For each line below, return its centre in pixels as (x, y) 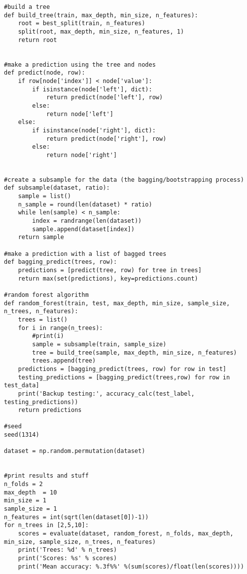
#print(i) (48, 336)
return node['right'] (82, 155)
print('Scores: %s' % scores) (68, 558)
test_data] (22, 386)
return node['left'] (80, 114)
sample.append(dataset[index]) (83, 229)
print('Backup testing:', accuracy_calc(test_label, (106, 393)
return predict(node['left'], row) (105, 98)
